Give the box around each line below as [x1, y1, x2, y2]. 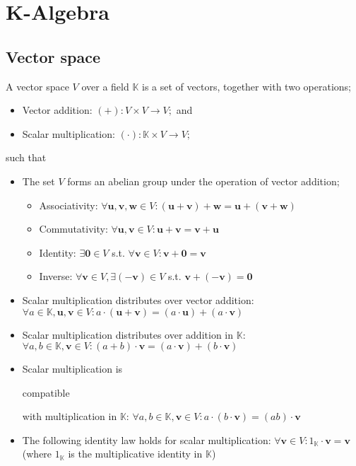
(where [22, 446, 52, 461]
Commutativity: [39, 221, 108, 236]
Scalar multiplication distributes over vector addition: [22, 292, 254, 307]
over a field [81, 78, 129, 93]
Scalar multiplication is [22, 361, 123, 376]
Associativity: [39, 197, 98, 212]
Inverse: [39, 269, 73, 284]
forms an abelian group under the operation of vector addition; [67, 173, 340, 188]
